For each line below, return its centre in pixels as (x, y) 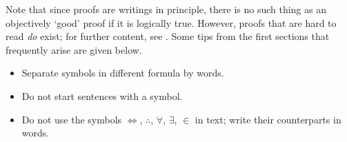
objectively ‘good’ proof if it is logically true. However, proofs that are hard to (171, 22)
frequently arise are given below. (74, 49)
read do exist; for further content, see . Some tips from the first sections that (168, 36)
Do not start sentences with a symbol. (102, 95)
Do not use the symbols (72, 119)
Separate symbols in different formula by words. (123, 73)
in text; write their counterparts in (268, 119)
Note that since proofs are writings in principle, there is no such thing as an (166, 9)
